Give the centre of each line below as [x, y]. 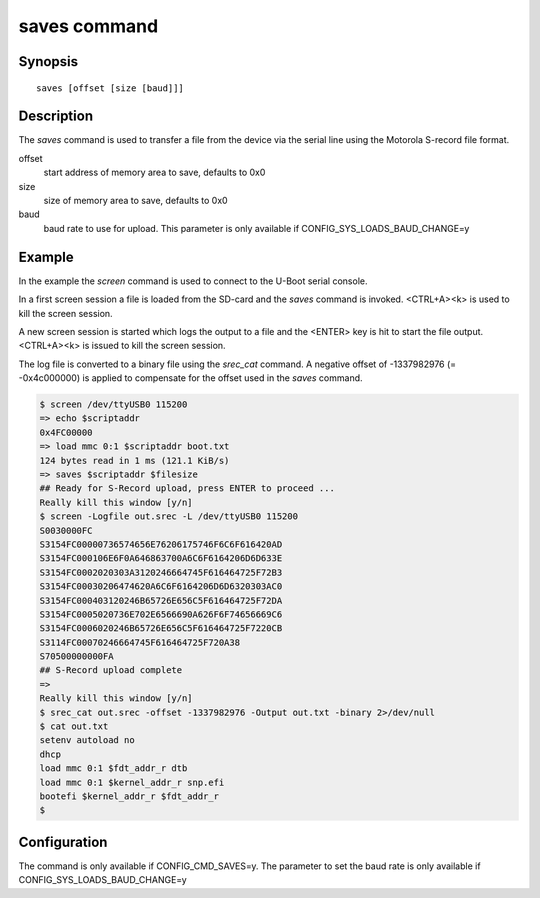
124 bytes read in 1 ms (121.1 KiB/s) [134, 460]
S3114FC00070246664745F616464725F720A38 [139, 642]
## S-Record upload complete [111, 670]
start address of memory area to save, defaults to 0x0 [154, 172]
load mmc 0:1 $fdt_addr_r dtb [113, 768]
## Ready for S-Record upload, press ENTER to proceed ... [187, 488]
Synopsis [48, 61]
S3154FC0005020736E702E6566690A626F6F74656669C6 [161, 614]
